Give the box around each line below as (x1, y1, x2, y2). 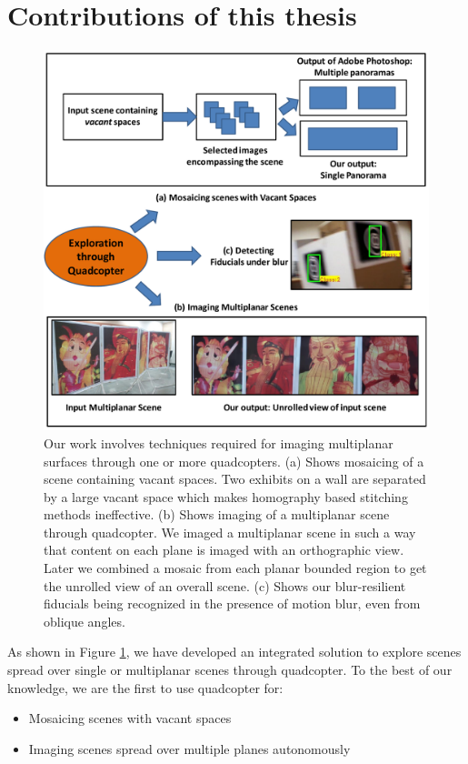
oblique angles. (44, 611, 125, 630)
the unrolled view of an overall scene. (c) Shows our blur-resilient (44, 576, 406, 595)
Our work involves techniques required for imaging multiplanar (44, 433, 393, 452)
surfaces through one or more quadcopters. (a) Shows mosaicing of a (44, 451, 424, 470)
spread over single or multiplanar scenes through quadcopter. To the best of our (7, 660, 453, 679)
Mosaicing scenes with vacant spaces (28, 709, 232, 728)
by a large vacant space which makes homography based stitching (44, 487, 408, 506)
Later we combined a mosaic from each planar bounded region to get (44, 558, 427, 578)
